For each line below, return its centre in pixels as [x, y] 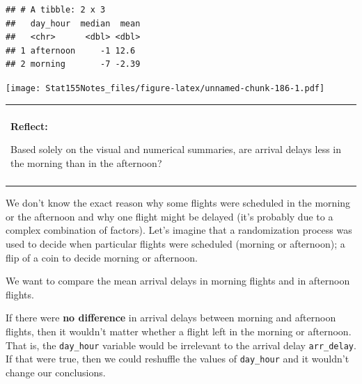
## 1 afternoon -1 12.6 [71, 50]
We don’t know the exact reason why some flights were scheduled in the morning [178, 203]
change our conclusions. [56, 372]
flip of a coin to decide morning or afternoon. [102, 257]
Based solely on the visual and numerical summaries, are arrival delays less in [176, 149]
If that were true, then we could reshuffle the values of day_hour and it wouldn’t [178, 359]
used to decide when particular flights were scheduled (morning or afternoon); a [175, 243]
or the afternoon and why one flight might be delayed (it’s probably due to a [170, 216]
